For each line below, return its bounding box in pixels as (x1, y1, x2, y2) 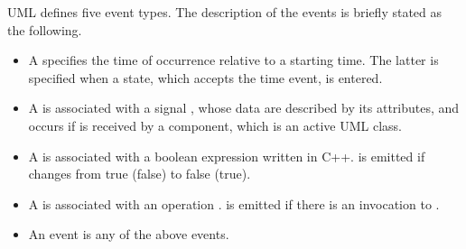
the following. (7, 20, 82, 39)
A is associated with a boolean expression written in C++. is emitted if (28, 146, 425, 165)
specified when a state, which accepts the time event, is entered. (28, 68, 383, 87)
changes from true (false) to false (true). (28, 164, 251, 183)
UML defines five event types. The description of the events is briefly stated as (7, 3, 443, 21)
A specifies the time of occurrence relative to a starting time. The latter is (28, 51, 439, 69)
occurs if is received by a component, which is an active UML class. (28, 115, 403, 134)
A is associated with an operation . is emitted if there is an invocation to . (28, 194, 440, 213)
